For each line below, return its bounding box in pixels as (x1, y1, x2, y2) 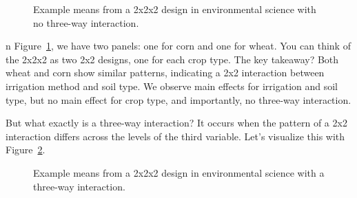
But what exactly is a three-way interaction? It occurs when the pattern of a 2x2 (6, 115, 347, 130)
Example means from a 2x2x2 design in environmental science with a (33, 165, 325, 179)
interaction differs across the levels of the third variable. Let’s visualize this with (6, 129, 345, 143)
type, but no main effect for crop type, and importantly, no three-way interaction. (6, 92, 351, 107)
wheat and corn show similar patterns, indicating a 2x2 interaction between (6, 65, 325, 80)
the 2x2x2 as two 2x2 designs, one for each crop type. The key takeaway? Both (6, 52, 339, 66)
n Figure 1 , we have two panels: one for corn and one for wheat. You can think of (6, 38, 351, 53)
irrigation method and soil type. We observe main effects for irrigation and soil (6, 78, 338, 93)
